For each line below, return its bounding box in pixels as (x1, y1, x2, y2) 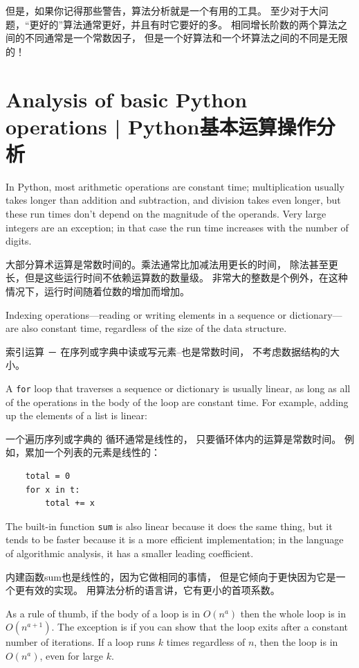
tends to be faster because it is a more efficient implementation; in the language (6, 532, 344, 547)
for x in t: (25, 484, 80, 495)
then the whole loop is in (240, 606, 346, 620)
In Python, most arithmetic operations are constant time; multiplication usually (6, 179, 344, 193)
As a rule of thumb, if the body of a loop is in (6, 606, 200, 620)
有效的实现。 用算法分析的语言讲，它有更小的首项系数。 (24, 583, 280, 597)
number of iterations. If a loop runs (6, 635, 156, 649)
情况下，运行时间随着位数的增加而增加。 (6, 284, 190, 299)
